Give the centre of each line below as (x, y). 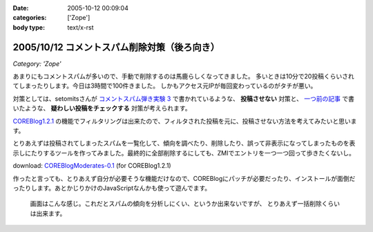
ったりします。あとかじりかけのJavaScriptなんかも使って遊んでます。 (112, 188)
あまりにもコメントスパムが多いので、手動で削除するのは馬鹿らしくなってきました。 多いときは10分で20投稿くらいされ (184, 77)
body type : (29, 27)
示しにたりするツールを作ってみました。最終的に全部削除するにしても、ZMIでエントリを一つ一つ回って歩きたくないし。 (184, 153)
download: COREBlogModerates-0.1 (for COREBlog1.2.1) (92, 166)
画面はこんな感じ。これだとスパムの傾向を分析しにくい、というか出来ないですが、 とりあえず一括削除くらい (185, 204)
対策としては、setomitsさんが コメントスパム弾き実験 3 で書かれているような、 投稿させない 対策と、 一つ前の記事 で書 (184, 98)
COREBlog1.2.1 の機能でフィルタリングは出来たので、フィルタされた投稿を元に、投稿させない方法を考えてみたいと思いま (185, 121)
